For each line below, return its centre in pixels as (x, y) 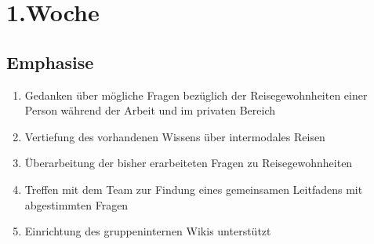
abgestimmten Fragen (76, 204)
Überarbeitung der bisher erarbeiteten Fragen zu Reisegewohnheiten (189, 163)
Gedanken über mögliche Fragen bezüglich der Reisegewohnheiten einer (196, 95)
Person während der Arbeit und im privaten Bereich (150, 110)
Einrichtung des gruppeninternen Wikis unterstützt (148, 231)
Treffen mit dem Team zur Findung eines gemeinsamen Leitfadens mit (194, 189)
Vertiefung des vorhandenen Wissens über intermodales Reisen (175, 136)
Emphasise (50, 62)
